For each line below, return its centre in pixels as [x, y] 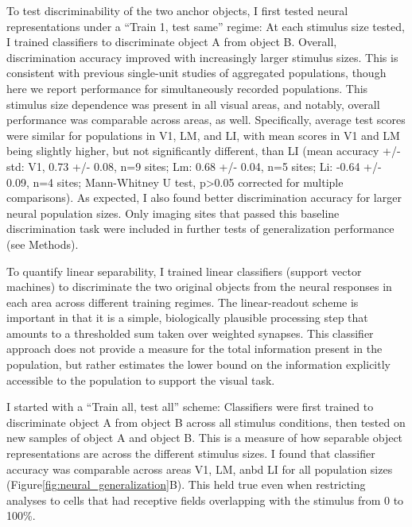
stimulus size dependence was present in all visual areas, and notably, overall [193, 104]
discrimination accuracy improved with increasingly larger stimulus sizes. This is [202, 57]
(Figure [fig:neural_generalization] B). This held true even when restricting [186, 484]
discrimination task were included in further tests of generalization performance [200, 229]
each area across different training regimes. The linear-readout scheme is [183, 302]
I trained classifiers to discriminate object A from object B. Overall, [172, 42]
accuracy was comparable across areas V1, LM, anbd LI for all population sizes [200, 469]
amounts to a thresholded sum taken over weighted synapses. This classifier [190, 333]
